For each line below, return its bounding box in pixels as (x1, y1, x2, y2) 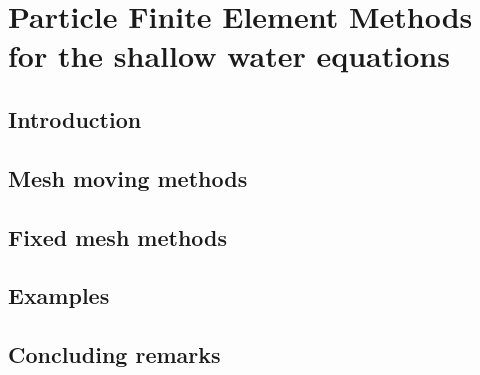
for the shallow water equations (8, 35, 450, 76)
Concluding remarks (8, 339, 221, 370)
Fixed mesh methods (8, 221, 228, 252)
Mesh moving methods (8, 162, 248, 193)
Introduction (8, 103, 142, 134)
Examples (8, 280, 110, 311)
